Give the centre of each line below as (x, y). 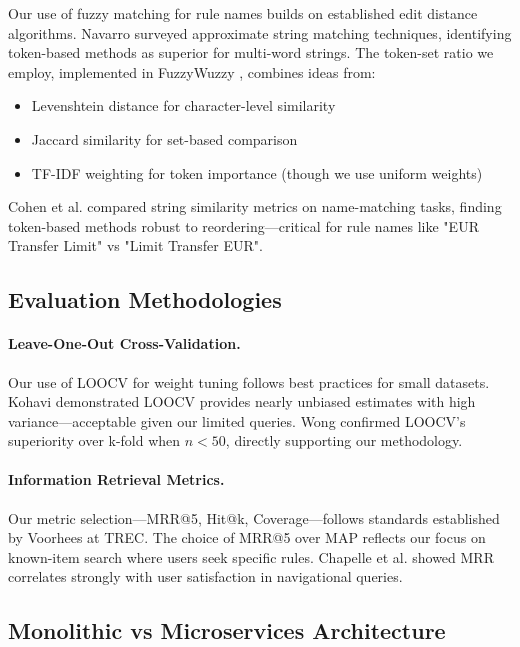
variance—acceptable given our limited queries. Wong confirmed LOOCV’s (237, 420)
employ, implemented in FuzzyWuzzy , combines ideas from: (192, 71)
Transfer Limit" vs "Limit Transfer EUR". (135, 245)
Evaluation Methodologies (145, 299)
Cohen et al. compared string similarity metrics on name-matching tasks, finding (255, 206)
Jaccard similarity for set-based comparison (164, 138)
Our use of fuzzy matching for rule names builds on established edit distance (243, 13)
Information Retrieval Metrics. (116, 479)
